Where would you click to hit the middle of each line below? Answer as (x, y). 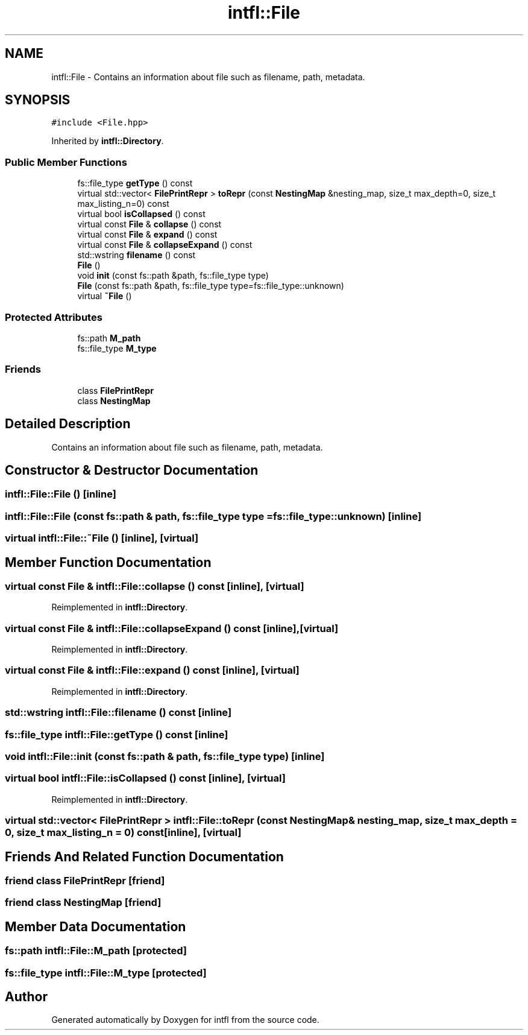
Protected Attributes (54, 317)
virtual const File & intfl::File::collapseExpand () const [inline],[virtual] (172, 628)
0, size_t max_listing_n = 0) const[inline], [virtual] (123, 833)
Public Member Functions (66, 162)
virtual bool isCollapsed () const (141, 214)
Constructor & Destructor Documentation (132, 470)
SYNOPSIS (38, 100)
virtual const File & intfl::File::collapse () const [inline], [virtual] (155, 586)
